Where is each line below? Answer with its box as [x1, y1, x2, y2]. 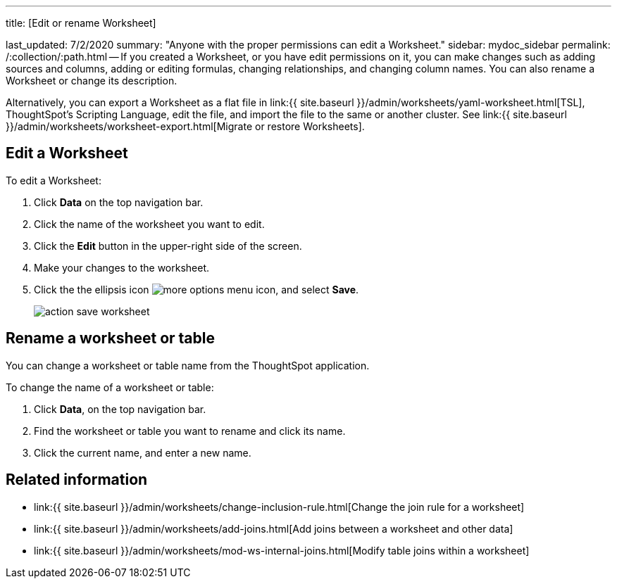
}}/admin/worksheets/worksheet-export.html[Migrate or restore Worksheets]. [6, 120, 365, 132]
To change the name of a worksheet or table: [6, 381, 214, 393]
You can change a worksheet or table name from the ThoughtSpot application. [6, 359, 370, 372]
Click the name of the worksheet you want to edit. [34, 217, 265, 230]
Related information [6, 471, 148, 489]
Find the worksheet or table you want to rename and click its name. [34, 424, 346, 437]
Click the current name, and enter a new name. [34, 446, 251, 459]
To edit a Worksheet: [6, 174, 101, 186]
